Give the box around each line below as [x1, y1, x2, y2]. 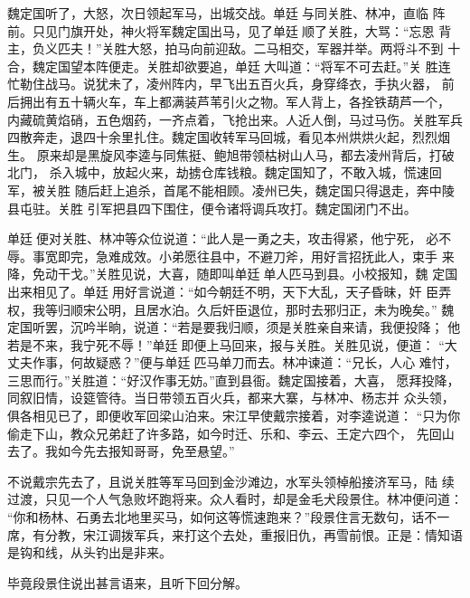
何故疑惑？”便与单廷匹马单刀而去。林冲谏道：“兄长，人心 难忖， [70, 353, 457, 372]
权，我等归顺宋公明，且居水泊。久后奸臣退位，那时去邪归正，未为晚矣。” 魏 [7, 299, 455, 318]
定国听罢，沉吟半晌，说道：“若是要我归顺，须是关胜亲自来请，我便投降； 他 [7, 318, 461, 337]
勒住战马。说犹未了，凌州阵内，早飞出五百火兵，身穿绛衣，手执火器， [19, 74, 437, 93]
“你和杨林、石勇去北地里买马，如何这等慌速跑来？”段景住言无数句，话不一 [7, 508, 450, 527]
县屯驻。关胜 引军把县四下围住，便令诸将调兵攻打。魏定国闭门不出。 [7, 198, 417, 217]
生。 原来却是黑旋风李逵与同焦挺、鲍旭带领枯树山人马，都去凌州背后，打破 [7, 145, 455, 164]
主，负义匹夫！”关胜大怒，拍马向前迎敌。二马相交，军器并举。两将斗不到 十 [7, 39, 461, 58]
